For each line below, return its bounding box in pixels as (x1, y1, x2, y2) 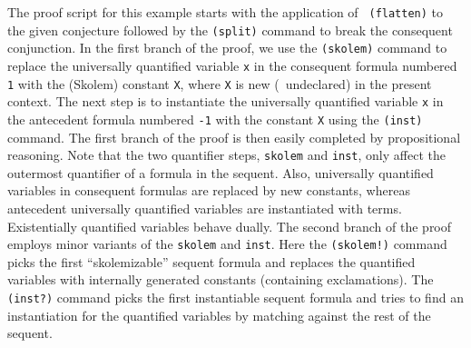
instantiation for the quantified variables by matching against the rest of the (7, 305, 431, 324)
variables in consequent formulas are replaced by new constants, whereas (7, 181, 410, 200)
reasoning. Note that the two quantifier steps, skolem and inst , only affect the (7, 145, 446, 164)
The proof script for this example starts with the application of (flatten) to (7, 3, 444, 21)
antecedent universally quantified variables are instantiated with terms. (7, 199, 402, 218)
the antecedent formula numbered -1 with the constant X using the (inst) (7, 109, 423, 128)
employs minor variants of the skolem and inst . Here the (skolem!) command (7, 234, 447, 254)
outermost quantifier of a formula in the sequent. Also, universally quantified (7, 163, 434, 182)
